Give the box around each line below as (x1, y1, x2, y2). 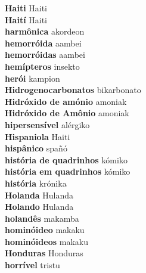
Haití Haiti (5, 13, 48, 26)
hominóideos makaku (5, 235, 88, 247)
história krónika (5, 176, 67, 189)
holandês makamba (5, 212, 79, 224)
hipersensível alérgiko (5, 118, 90, 131)
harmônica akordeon (5, 25, 85, 38)
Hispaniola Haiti (5, 130, 70, 142)
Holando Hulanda (5, 200, 74, 213)
